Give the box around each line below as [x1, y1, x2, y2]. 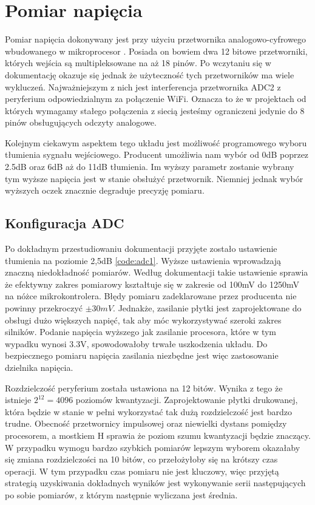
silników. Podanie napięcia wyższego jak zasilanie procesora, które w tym [5, 325, 277, 338]
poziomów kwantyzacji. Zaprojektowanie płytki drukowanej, [75, 393, 298, 406]
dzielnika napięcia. [5, 361, 73, 373]
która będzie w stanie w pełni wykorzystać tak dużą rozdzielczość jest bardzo [5, 405, 292, 418]
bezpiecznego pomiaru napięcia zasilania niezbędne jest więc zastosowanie [5, 349, 279, 362]
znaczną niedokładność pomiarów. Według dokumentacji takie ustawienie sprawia [5, 266, 308, 279]
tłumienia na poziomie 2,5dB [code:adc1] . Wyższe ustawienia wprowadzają [5, 254, 282, 266]
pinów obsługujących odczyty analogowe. [5, 116, 157, 129]
